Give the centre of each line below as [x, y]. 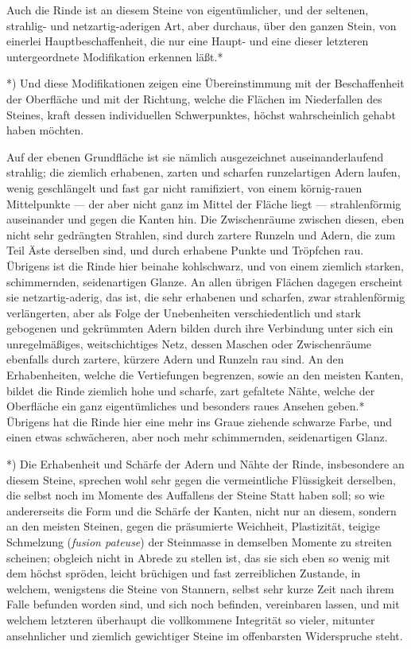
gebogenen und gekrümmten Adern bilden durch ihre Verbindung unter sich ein [200, 328]
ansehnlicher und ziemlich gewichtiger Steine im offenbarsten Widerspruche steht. [205, 635]
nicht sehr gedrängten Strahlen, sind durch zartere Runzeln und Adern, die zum [201, 234]
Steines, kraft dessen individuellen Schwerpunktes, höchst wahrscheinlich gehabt [201, 114]
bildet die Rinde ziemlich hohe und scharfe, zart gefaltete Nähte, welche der [191, 390]
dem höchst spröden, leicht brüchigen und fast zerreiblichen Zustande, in [184, 573]
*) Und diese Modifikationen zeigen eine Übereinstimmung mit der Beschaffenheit [205, 83]
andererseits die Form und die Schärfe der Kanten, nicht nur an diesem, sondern [202, 510]
